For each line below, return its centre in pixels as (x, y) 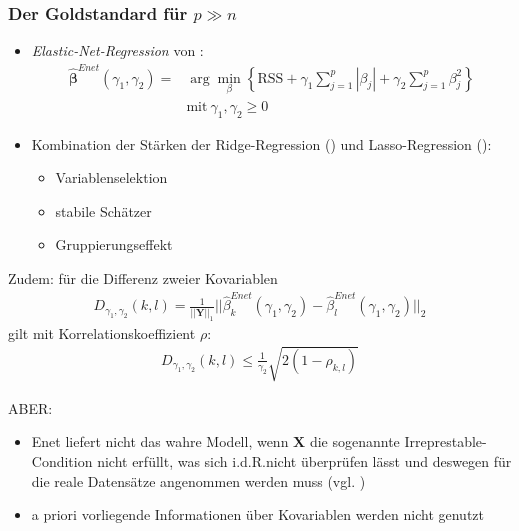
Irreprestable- (445, 441)
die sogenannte (354, 441)
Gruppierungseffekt (114, 244)
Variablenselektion (111, 177)
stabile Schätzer (103, 210)
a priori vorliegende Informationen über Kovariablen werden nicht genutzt (257, 514)
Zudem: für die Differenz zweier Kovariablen (143, 277)
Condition (62, 460)
